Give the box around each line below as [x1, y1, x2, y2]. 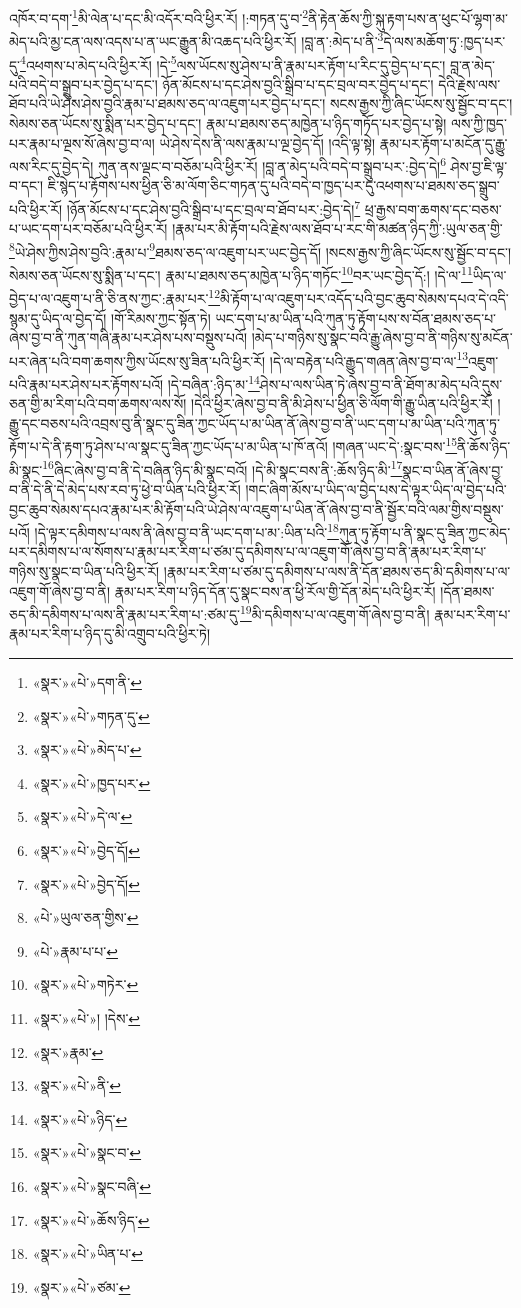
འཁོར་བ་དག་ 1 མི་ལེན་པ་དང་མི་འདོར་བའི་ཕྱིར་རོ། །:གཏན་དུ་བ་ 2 [9, 5, 309, 28]
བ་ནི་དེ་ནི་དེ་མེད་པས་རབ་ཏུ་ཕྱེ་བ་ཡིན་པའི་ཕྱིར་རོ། [9, 478, 241, 499]
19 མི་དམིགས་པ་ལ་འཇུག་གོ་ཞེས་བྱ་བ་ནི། [240, 601, 430, 624]
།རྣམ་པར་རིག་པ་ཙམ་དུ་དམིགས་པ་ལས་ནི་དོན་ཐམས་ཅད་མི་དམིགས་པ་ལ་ [163, 560, 511, 581]
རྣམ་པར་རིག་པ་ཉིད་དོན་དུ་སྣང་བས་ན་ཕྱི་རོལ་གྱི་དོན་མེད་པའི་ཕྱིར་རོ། [114, 580, 436, 601]
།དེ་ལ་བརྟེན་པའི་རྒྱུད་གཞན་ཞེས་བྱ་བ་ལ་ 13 [269, 347, 469, 371]
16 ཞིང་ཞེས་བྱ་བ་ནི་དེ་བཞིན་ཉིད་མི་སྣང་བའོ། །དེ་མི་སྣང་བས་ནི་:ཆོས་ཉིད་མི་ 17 [42, 456, 403, 480]
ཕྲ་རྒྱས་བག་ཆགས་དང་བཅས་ [364, 198, 502, 219]
